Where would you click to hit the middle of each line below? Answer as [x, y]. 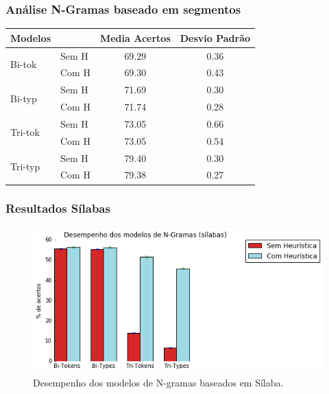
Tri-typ [25, 166]
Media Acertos [135, 37]
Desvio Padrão [215, 37]
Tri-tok [25, 132]
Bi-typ [24, 98]
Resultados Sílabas [58, 208]
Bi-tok [24, 63]
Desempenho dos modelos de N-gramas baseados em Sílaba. [158, 382]
